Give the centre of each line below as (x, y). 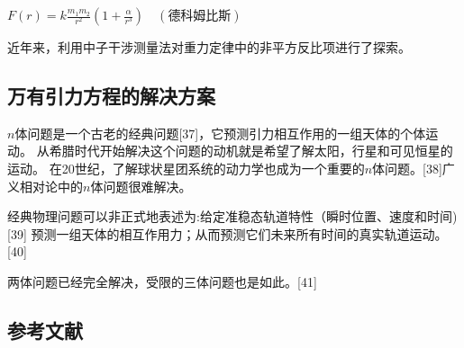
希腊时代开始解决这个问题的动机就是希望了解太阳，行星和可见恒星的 (251, 151)
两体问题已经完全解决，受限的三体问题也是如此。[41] (162, 281)
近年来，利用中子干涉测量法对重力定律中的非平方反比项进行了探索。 (209, 47)
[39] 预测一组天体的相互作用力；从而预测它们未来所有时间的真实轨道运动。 (227, 233)
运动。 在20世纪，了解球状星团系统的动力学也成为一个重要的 (186, 168)
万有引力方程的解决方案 (111, 95)
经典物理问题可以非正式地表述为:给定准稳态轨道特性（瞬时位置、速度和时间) (232, 216)
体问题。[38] (407, 168)
